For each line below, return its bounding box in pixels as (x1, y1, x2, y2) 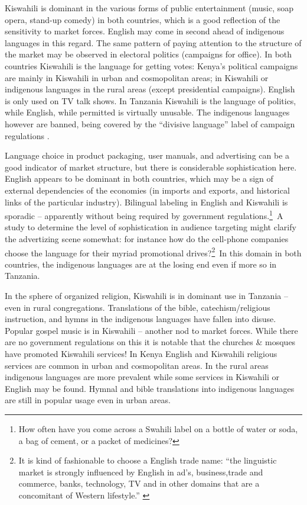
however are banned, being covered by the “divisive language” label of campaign (5, 117, 295, 130)
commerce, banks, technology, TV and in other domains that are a (18, 477, 260, 490)
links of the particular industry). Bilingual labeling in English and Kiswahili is (5, 195, 288, 208)
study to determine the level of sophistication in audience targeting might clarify (5, 221, 296, 233)
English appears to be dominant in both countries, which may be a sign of (5, 172, 273, 185)
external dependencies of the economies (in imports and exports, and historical (5, 184, 290, 196)
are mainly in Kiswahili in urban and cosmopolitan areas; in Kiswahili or (5, 71, 269, 83)
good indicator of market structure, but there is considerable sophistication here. (5, 160, 297, 173)
